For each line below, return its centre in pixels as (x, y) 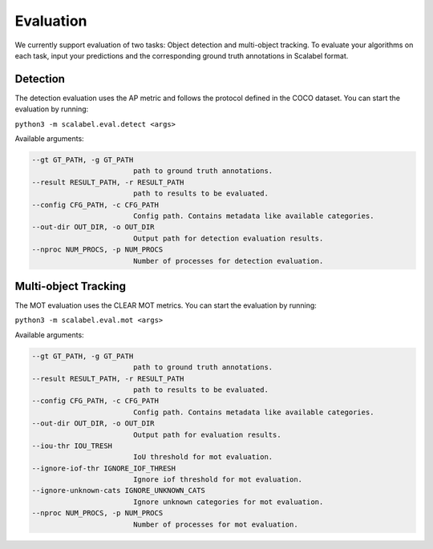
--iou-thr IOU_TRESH (72, 446)
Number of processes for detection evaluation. (228, 261)
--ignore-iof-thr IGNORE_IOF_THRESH (104, 468)
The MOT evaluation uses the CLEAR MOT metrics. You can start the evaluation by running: (166, 305)
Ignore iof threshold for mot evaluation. (218, 480)
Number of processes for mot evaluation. (215, 524)
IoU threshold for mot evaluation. (203, 457)
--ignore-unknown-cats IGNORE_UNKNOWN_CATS (119, 490)
